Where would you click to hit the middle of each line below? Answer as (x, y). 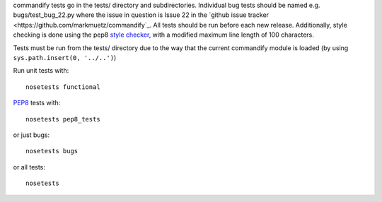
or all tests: (29, 167)
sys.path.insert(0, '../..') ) (65, 57)
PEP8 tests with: (37, 103)
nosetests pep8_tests (63, 119)
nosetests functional (63, 87)
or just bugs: (31, 135)
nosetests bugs (52, 151)
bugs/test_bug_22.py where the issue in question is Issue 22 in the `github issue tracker (141, 15)
